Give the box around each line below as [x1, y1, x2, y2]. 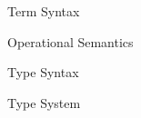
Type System [7, 93, 81, 112]
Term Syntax [7, 2, 80, 20]
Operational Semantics [7, 32, 134, 51]
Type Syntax [7, 63, 79, 82]
